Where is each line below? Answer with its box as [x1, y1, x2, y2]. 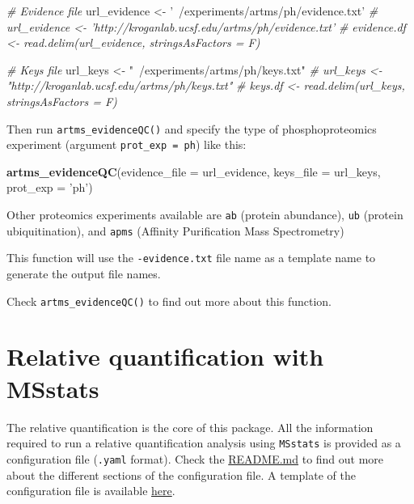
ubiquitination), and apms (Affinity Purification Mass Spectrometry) [6, 222, 344, 239]
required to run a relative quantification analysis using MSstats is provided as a [6, 434, 401, 451]
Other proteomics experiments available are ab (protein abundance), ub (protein [6, 206, 403, 223]
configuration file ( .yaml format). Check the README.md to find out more [6, 450, 384, 467]
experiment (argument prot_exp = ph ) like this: [6, 136, 247, 153]
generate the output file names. [6, 265, 161, 282]
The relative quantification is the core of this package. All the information [6, 418, 374, 435]
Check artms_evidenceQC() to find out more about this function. [6, 292, 332, 309]
